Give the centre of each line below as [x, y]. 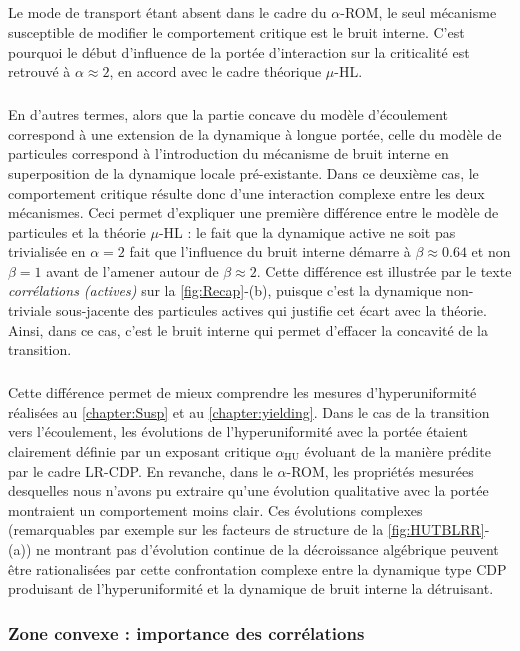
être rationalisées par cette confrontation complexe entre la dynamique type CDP [257, 568]
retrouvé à [39, 71]
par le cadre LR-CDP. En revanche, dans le [140, 470]
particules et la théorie [77, 231]
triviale [30, 310]
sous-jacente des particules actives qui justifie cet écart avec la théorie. [271, 310]
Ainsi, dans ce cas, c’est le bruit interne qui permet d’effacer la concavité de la [248, 329]
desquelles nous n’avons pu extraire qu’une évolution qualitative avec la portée [248, 490]
